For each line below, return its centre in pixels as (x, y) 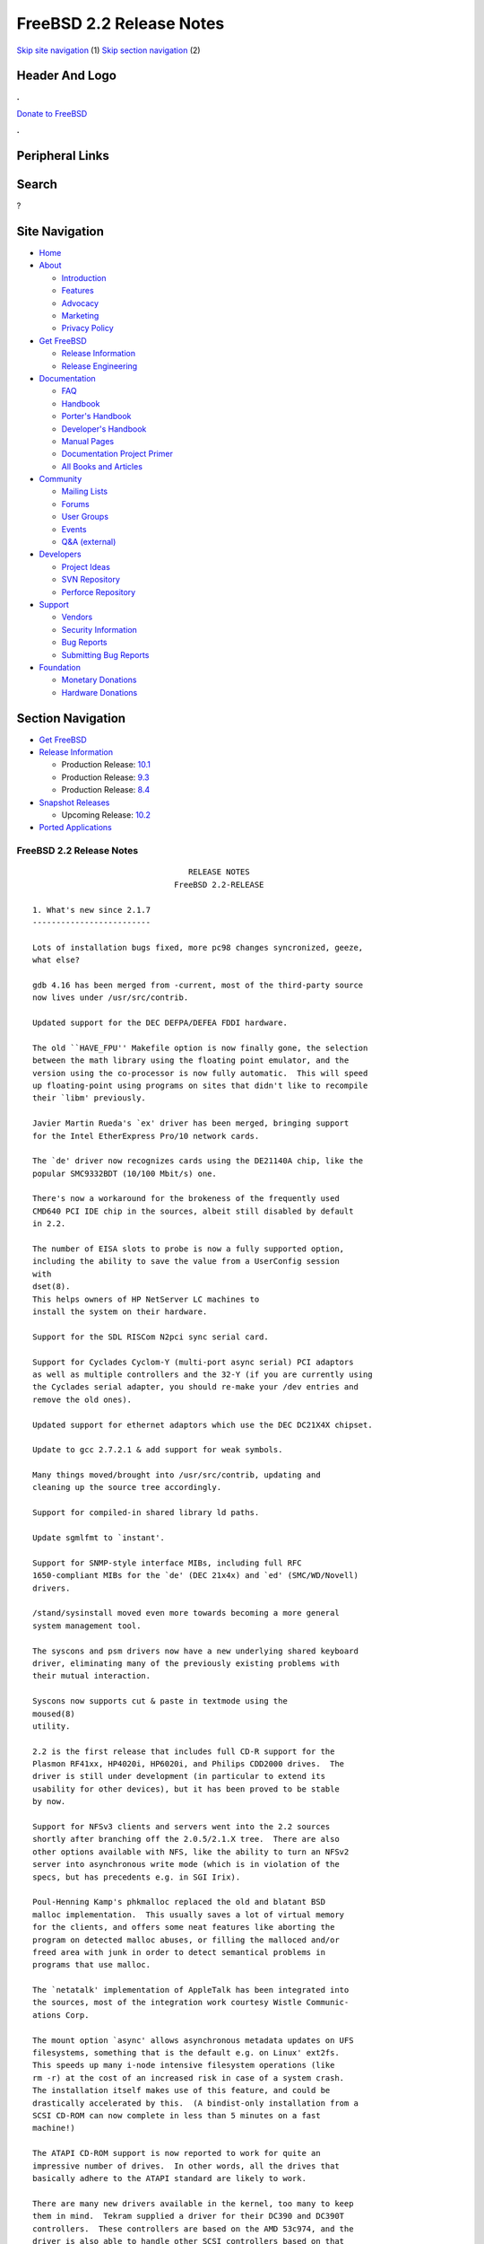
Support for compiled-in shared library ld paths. (146, 1513)
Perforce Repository (99, 592)
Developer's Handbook (104, 429)
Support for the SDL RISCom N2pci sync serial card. (151, 1337)
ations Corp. (61, 2015)
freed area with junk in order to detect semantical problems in (179, 1952)
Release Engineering (99, 366)
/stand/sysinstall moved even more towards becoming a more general (186, 1613)
